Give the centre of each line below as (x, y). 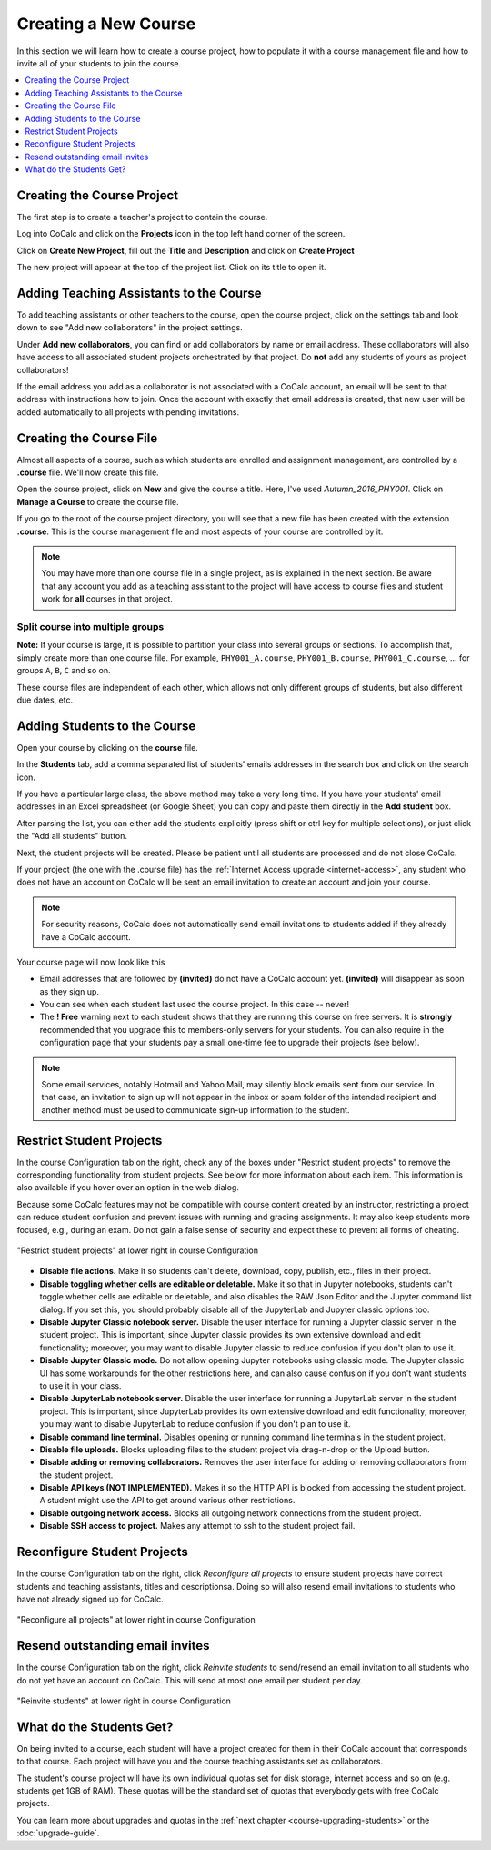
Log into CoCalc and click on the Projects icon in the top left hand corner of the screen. (181, 234)
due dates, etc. (45, 700)
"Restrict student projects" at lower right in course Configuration (138, 1250)
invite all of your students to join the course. (99, 63)
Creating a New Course (106, 24)
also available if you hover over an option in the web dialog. (128, 1188)
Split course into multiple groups (90, 626)
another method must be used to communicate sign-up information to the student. (195, 1109)
